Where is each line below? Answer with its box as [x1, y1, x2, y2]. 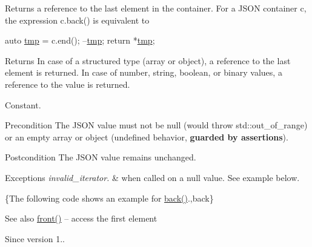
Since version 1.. [5, 232, 65, 245]
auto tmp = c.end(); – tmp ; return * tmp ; [5, 34, 155, 47]
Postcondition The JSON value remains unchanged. [5, 151, 196, 163]
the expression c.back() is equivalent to [5, 13, 150, 26]
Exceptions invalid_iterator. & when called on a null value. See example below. [5, 171, 300, 183]
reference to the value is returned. [5, 77, 130, 90]
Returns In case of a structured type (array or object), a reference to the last [5, 54, 291, 67]
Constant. [5, 98, 41, 111]
